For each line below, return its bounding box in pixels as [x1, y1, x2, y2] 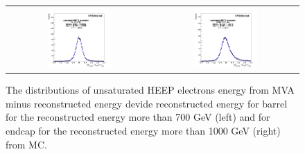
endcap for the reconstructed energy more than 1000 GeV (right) [6, 123, 281, 138]
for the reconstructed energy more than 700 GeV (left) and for [6, 110, 270, 124]
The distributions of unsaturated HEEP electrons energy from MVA [6, 83, 295, 97]
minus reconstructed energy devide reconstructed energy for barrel [6, 96, 288, 110]
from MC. [6, 137, 47, 151]
